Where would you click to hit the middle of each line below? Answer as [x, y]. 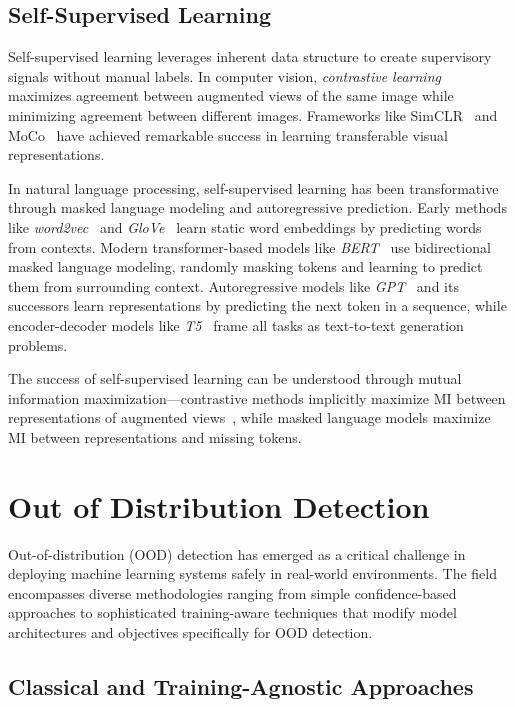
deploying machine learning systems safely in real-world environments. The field [252, 573]
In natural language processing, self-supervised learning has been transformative [253, 187]
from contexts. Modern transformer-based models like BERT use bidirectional [249, 246]
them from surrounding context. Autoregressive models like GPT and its [233, 285]
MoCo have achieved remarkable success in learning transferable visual [228, 134]
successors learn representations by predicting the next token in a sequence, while [257, 305]
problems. [38, 344]
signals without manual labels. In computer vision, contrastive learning [224, 75]
